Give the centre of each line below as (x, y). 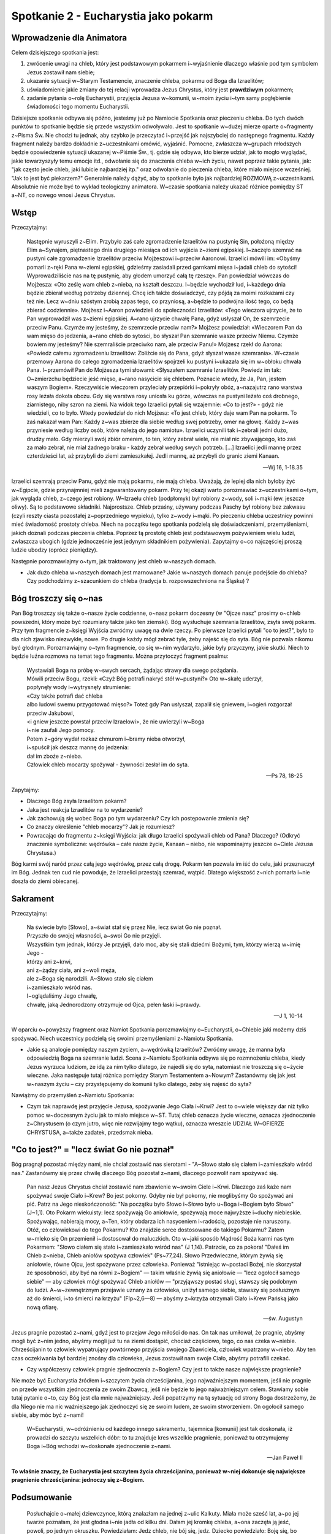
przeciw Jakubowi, (51, 713)
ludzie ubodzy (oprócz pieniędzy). (55, 550)
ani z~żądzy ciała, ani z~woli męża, (71, 970)
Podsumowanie (42, 1497)
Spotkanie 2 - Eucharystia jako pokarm (112, 16)
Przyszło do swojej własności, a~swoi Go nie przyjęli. (94, 936)
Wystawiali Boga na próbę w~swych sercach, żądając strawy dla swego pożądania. (132, 670)
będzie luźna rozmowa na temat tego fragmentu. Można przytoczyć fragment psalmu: (120, 656)
